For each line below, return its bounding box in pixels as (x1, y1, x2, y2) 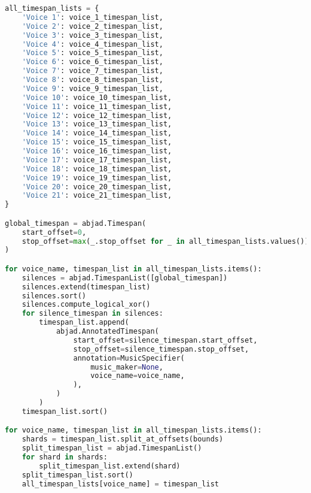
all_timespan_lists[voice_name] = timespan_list (22, 479, 219, 488)
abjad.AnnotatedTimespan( (56, 327, 159, 336)
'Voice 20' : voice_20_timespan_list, (22, 182, 172, 191)
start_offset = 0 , (22, 228, 87, 237)
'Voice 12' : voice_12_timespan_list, (22, 111, 172, 120)
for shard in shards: (22, 453, 108, 462)
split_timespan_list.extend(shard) (39, 461, 181, 470)
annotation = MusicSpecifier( (73, 353, 185, 362)
